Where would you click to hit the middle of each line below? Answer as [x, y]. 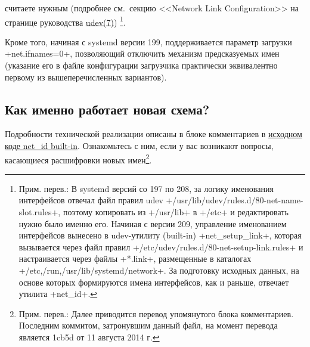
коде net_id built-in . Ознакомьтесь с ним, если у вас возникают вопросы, [139, 146]
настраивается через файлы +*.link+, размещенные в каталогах [135, 258]
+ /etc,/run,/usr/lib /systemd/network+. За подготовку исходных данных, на [159, 270]
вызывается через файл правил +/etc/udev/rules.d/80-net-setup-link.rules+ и [161, 247]
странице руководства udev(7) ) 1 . [65, 21]
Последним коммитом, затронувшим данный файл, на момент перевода [148, 325]
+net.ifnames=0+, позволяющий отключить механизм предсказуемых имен [142, 53]
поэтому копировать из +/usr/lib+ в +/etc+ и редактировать [176, 212]
